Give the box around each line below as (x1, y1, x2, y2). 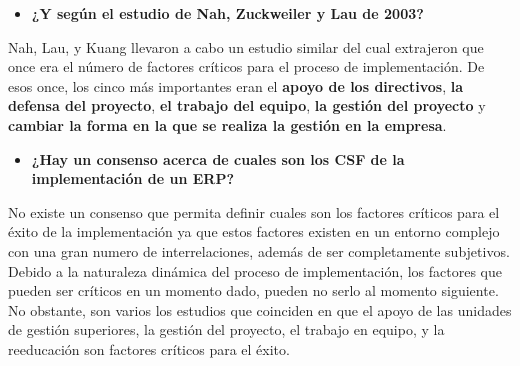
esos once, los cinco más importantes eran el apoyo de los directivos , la (8, 75, 464, 96)
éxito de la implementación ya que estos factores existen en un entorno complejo (8, 221, 500, 242)
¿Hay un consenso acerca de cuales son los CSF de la (31, 148, 405, 169)
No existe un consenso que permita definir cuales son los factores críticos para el (8, 201, 500, 222)
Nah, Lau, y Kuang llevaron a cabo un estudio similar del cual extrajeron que (8, 36, 484, 57)
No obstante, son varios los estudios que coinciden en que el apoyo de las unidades (8, 299, 512, 320)
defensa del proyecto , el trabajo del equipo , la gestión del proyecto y (8, 95, 486, 116)
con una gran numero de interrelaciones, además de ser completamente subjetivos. (8, 240, 510, 261)
